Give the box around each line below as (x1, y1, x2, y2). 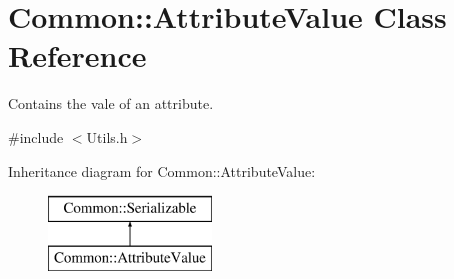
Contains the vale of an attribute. (8, 93, 214, 114)
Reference (8, 35, 147, 76)
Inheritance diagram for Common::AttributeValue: (8, 160, 316, 181)
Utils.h (86, 126, 128, 147)
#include (8, 126, 64, 147)
